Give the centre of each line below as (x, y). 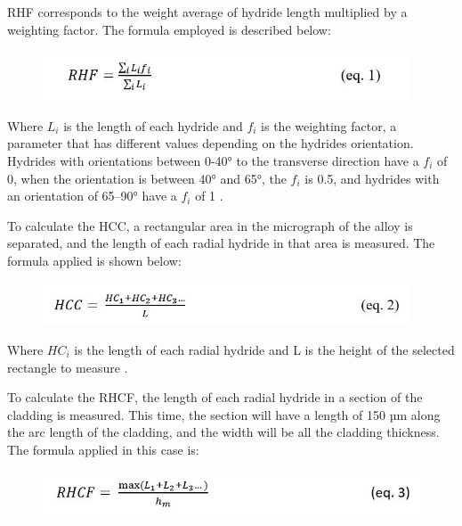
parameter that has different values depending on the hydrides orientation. (211, 143)
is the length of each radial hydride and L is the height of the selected (264, 349)
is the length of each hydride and (153, 125)
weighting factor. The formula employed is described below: (169, 29)
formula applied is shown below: (94, 260)
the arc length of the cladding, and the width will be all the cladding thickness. (223, 432)
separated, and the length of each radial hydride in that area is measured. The (221, 243)
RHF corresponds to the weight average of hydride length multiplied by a (207, 12)
